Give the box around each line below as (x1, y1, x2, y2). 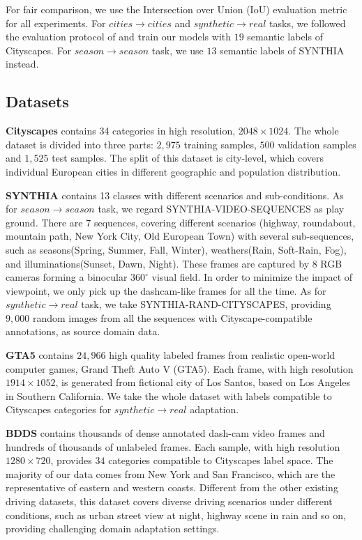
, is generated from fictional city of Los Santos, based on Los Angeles (55, 375, 351, 389)
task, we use (151, 43, 204, 57)
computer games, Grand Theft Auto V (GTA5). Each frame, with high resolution (6, 361, 354, 376)
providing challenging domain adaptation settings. (6, 521, 220, 536)
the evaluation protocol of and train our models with (6, 29, 232, 44)
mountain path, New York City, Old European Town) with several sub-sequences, (6, 229, 354, 243)
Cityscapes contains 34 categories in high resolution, (6, 123, 236, 138)
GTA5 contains (6, 348, 74, 362)
